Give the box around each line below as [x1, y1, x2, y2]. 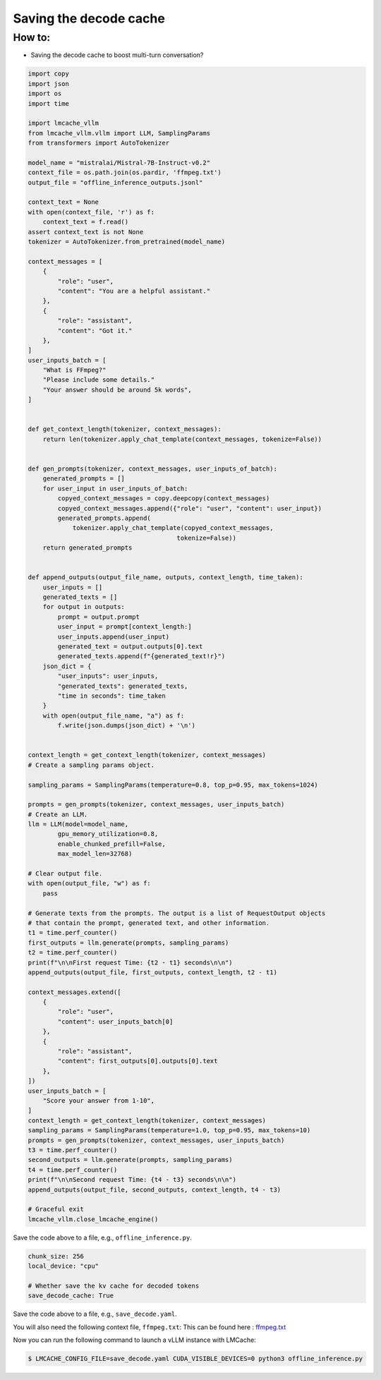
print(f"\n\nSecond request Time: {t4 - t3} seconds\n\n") [28, 1175, 236, 1184]
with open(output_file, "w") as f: [28, 879, 151, 888]
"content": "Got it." [57, 327, 133, 334]
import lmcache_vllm [28, 119, 99, 127]
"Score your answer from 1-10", [42, 1097, 155, 1104]
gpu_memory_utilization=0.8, [57, 830, 159, 838]
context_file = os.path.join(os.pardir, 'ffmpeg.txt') [28, 169, 222, 176]
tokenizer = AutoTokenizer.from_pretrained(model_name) [28, 238, 226, 246]
